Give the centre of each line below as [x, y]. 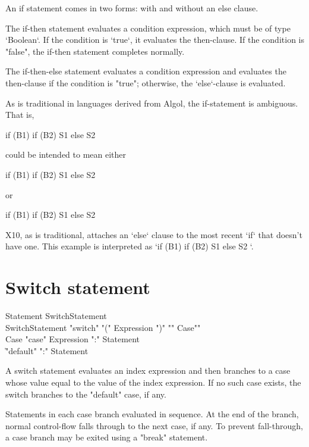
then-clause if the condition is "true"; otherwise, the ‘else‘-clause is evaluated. [146, 82]
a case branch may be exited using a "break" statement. [107, 437]
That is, [20, 115]
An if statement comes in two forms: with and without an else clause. [132, 8]
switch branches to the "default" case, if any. [86, 394]
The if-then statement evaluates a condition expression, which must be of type [148, 28]
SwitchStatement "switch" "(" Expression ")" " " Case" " [103, 327]
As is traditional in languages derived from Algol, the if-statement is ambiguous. [152, 103]
